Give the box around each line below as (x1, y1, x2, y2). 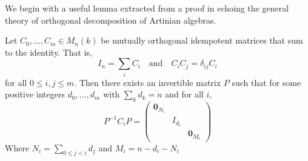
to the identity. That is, (5, 45, 92, 58)
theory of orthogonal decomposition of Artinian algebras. (5, 13, 216, 26)
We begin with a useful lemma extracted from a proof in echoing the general (5, 2, 289, 14)
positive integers (5, 88, 65, 100)
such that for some (232, 76, 301, 88)
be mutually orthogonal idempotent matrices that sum (101, 34, 303, 47)
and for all (165, 88, 204, 100)
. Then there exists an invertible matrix (74, 76, 221, 88)
